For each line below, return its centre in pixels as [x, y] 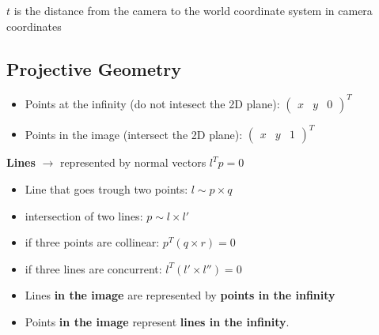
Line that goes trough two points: [106, 188]
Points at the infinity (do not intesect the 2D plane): [152, 103]
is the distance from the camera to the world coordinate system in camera [193, 10]
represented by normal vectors [133, 162]
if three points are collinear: [92, 242]
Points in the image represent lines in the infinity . [157, 321]
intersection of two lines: [84, 215]
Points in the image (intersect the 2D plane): [134, 134]
